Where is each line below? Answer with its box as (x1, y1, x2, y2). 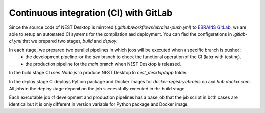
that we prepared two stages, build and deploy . (22, 38, 118, 44)
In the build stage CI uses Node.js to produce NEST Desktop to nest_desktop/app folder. (9, 69, 188, 75)
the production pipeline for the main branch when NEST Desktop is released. (26, 61, 181, 67)
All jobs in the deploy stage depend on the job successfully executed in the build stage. (9, 86, 186, 91)
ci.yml (9, 38, 22, 44)
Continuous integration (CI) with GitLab (9, 7, 173, 18)
